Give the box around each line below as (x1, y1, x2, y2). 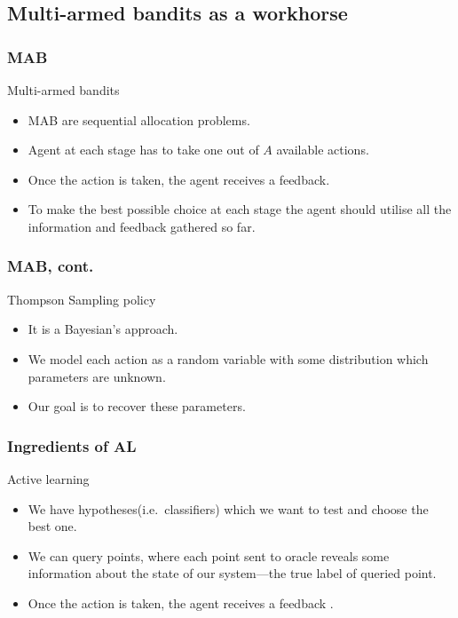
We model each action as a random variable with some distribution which (28, 349, 429, 368)
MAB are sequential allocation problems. (28, 110, 250, 129)
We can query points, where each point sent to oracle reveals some (28, 546, 390, 565)
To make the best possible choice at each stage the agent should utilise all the (28, 200, 452, 218)
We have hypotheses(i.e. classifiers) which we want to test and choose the (28, 499, 429, 518)
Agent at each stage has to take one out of (28, 140, 259, 159)
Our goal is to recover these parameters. (28, 397, 246, 416)
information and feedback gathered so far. (28, 217, 256, 235)
